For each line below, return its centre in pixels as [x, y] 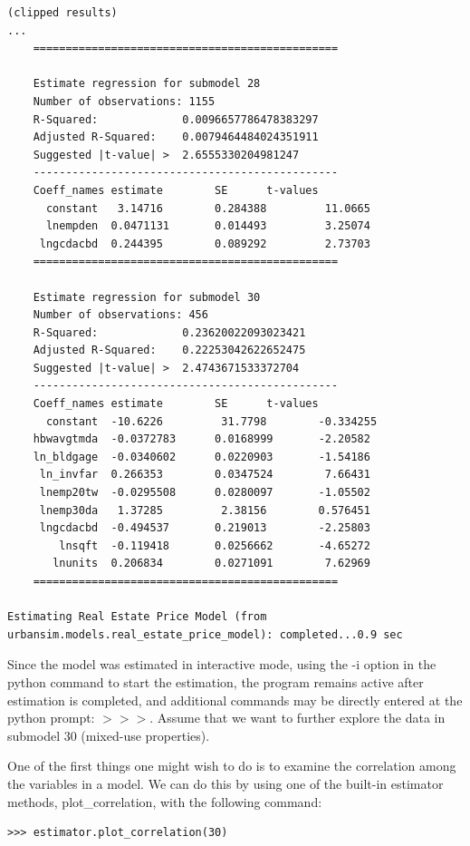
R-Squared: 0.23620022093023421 [169, 332]
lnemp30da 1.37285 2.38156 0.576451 [205, 510]
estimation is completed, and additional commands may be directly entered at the [235, 700]
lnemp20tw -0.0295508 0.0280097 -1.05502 [205, 493]
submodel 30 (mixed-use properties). [109, 735]
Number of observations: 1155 [124, 101]
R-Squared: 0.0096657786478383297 [176, 119]
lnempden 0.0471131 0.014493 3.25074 [208, 226]
